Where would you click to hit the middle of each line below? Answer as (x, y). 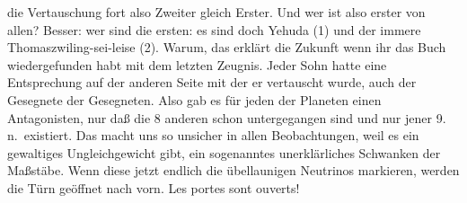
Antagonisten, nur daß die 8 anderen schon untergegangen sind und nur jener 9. (227, 117)
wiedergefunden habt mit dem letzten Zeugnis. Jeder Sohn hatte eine (197, 64)
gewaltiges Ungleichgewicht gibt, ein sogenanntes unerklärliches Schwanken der (224, 152)
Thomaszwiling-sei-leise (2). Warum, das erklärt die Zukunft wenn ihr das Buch (227, 47)
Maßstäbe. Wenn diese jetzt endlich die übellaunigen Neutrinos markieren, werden (233, 170)
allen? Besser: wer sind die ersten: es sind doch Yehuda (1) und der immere (214, 29)
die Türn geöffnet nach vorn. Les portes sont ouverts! (154, 187)
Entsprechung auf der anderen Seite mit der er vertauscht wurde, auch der (212, 82)
